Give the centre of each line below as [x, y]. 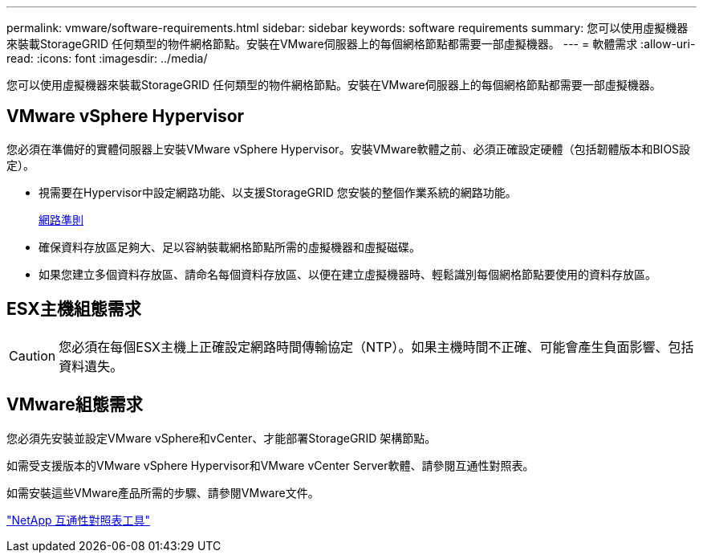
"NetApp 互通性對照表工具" [79, 520]
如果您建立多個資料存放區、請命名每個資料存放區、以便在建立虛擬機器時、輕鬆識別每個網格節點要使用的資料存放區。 [347, 274]
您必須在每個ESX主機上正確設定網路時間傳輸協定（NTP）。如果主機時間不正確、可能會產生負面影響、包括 [376, 347]
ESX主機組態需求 [74, 309]
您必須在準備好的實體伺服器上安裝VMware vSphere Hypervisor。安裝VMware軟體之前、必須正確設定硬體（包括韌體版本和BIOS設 [349, 149]
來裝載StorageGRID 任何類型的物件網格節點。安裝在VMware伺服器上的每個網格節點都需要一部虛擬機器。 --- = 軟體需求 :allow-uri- [351, 44]
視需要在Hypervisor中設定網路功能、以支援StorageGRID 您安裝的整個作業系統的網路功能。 [278, 192]
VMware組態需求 [75, 405]
